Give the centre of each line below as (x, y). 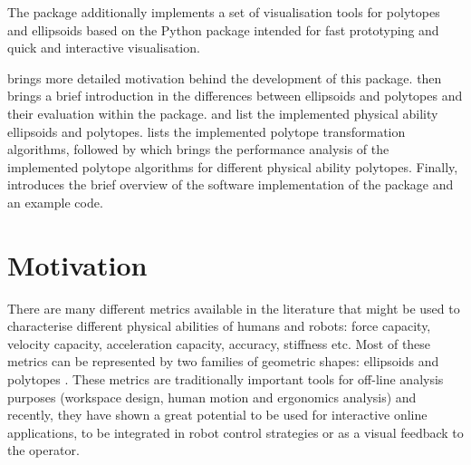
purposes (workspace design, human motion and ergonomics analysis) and (212, 397)
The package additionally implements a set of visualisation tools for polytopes (224, 12)
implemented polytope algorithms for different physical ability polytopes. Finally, (233, 166)
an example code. (55, 202)
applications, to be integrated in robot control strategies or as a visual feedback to (235, 432)
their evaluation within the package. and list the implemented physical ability (223, 113)
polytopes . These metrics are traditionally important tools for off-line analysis (226, 379)
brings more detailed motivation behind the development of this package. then (225, 77)
